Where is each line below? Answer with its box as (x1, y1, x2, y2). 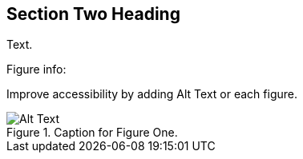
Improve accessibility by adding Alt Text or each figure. (6, 87, 297, 101)
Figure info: (6, 62, 67, 77)
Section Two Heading (6, 4, 180, 24)
